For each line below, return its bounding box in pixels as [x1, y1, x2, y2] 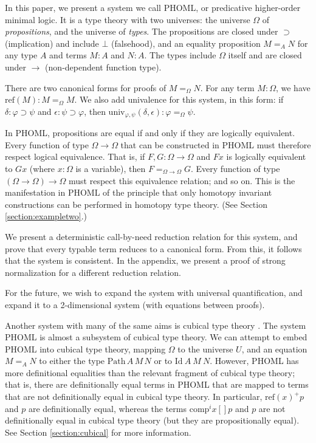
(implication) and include [5, 36, 99, 49]
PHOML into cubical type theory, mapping [5, 342, 166, 355]
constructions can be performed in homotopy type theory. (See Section [5, 197, 267, 210]
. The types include [144, 49, 216, 61]
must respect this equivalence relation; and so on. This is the [69, 174, 295, 187]
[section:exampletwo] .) [5, 210, 88, 222]
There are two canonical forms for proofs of [5, 81, 167, 94]
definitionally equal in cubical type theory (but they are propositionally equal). [5, 414, 300, 427]
